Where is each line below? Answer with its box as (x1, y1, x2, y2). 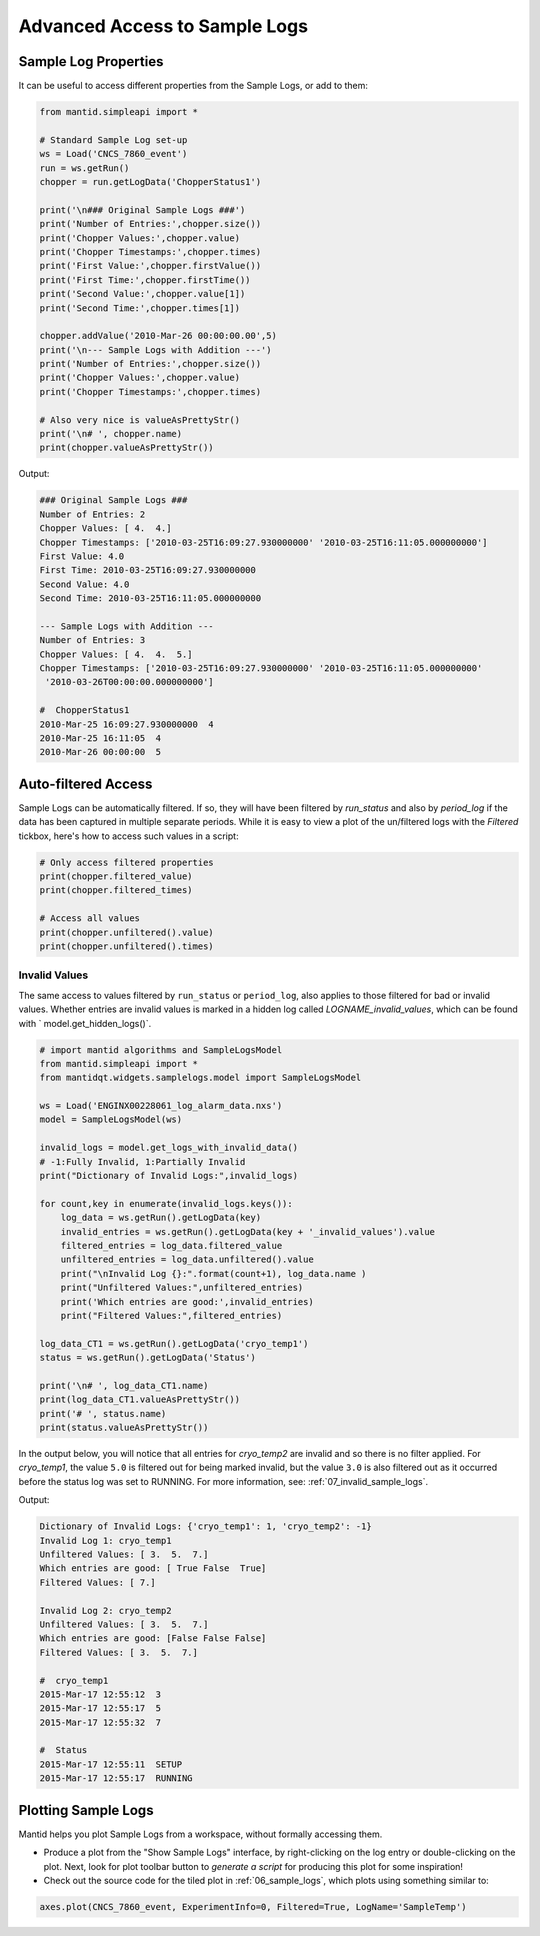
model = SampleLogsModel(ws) (39, 1114, 183, 1125)
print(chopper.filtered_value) (39, 871, 194, 882)
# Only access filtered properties (39, 856, 214, 868)
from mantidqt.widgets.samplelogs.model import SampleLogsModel (39, 1072, 362, 1084)
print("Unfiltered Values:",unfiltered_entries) (60, 1282, 304, 1294)
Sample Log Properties (18, 53, 164, 70)
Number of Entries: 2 (39, 508, 146, 520)
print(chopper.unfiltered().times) (39, 941, 214, 952)
